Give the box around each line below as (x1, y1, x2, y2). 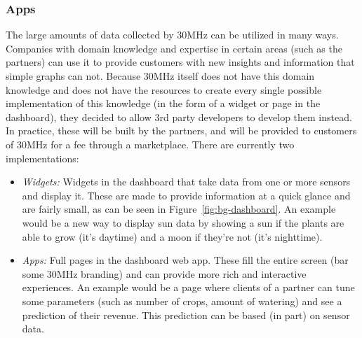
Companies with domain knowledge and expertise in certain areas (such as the (6, 41, 342, 55)
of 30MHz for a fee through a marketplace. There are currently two (6, 136, 295, 151)
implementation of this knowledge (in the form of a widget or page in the (6, 96, 321, 111)
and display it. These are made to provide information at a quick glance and (22, 188, 351, 202)
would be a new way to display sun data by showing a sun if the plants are (22, 215, 344, 230)
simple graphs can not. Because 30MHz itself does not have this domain (6, 69, 315, 83)
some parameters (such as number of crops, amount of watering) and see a (22, 293, 342, 308)
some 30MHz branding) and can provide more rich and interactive (22, 266, 307, 281)
